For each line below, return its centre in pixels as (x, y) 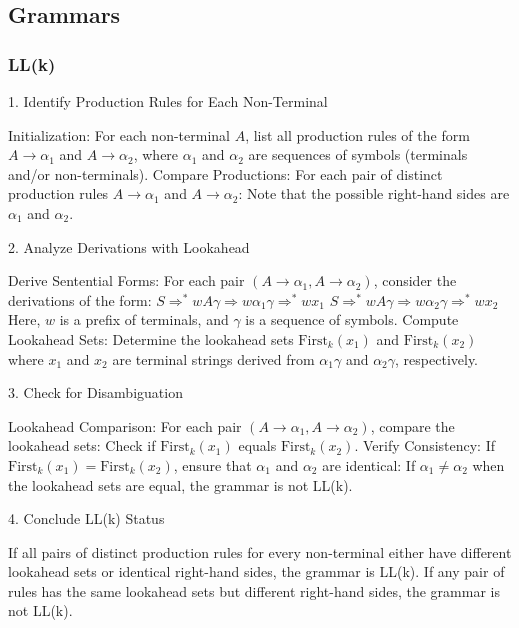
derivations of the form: (80, 299)
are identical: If (369, 464)
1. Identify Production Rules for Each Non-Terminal (168, 101)
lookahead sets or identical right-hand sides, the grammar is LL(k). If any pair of (256, 571)
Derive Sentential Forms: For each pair (126, 280)
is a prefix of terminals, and (144, 319)
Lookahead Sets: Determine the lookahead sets (151, 338)
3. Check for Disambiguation (95, 392)
